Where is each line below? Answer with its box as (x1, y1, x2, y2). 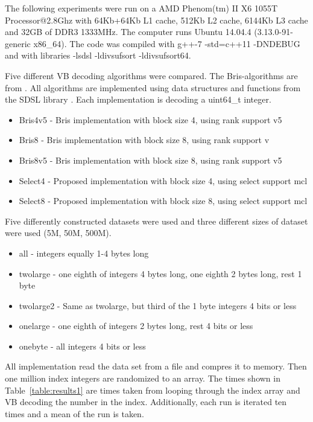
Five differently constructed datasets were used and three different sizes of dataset (5, 214, 308, 227)
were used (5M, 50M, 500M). (5, 226, 112, 239)
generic (5, 37, 31, 50)
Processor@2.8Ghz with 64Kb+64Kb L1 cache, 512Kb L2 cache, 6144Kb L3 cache (5, 13, 308, 26)
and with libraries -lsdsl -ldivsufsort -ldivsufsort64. (5, 49, 191, 62)
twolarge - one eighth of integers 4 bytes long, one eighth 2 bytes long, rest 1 (19, 267, 302, 280)
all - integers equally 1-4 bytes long (19, 246, 149, 259)
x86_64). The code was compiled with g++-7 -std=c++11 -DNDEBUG (33, 37, 300, 50)
